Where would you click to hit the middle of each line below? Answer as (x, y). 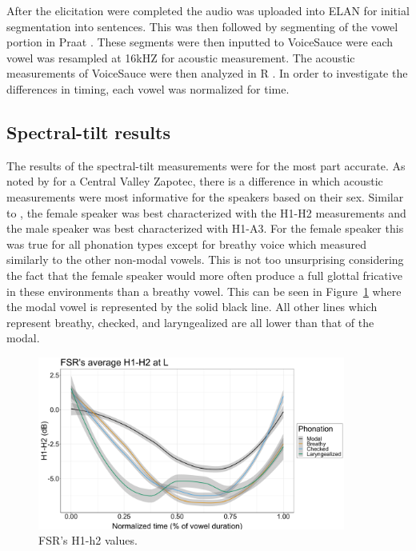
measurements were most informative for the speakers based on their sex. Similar (205, 196)
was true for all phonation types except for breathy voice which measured (186, 244)
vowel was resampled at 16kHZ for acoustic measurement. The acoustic (181, 57)
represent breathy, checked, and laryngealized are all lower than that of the (190, 322)
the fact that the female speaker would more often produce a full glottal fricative (204, 275)
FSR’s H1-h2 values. (88, 540)
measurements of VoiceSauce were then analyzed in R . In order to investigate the (207, 73)
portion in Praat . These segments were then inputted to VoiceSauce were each (200, 42)
